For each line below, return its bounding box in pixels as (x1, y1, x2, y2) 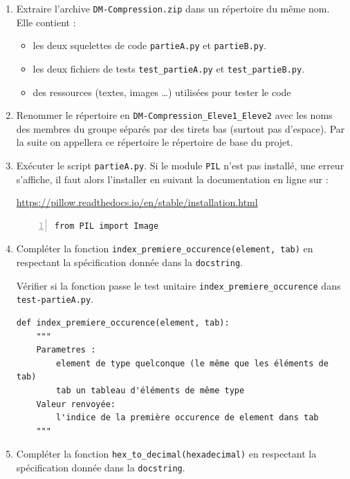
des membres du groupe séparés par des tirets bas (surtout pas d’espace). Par (16, 121, 345, 135)
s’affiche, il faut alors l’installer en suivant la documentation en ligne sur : (16, 171, 329, 186)
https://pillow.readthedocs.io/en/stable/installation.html (16, 195, 258, 209)
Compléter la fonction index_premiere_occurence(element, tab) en (16, 241, 313, 256)
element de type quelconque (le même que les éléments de (56, 358, 329, 368)
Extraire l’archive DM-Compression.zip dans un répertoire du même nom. (16, 1, 330, 15)
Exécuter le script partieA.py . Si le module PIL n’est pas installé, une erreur (16, 158, 344, 172)
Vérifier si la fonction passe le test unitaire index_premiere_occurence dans (16, 278, 341, 292)
